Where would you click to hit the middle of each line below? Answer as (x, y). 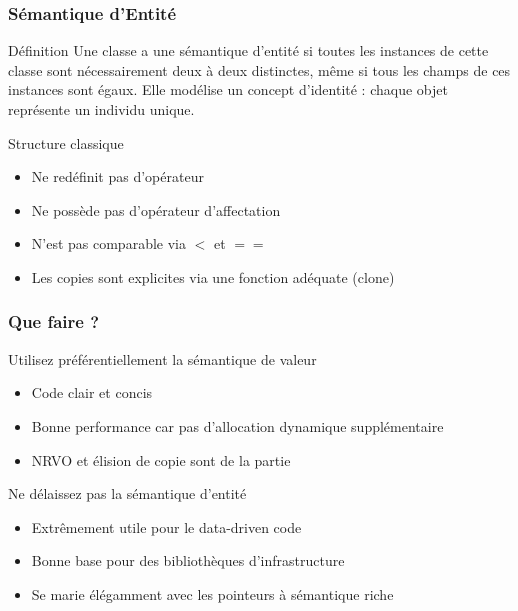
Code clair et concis (92, 392)
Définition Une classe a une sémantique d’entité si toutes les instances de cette (248, 50)
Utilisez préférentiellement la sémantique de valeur (162, 358)
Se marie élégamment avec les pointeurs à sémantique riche (212, 593)
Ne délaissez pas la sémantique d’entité (127, 493)
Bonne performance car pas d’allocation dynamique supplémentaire (237, 425)
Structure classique (66, 142)
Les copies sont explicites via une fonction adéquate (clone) (213, 276)
